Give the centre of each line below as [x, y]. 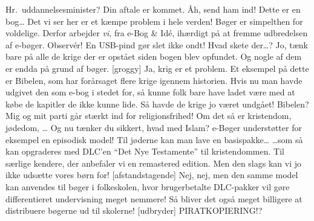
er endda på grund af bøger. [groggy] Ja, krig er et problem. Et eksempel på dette [157, 68]
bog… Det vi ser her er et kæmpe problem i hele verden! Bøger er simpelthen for [154, 21]
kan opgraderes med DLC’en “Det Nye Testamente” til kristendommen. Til [145, 151]
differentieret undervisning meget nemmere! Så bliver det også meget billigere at [154, 198]
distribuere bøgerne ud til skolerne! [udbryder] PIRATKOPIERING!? [134, 210]
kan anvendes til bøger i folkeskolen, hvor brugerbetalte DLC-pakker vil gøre [148, 186]
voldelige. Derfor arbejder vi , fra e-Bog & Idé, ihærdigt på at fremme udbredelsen [157, 33]
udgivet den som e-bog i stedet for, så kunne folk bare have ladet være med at [150, 92]
